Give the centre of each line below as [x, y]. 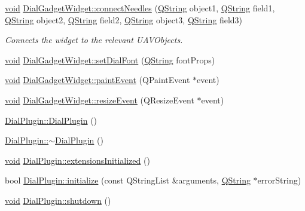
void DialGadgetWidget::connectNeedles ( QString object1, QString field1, [140, 8]
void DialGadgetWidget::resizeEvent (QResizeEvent [100, 100]
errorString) [279, 180]
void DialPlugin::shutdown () [58, 200]
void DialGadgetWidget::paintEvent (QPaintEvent [97, 80]
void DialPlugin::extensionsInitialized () [77, 160]
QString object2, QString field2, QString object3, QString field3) [124, 19]
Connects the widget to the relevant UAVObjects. [94, 40]
